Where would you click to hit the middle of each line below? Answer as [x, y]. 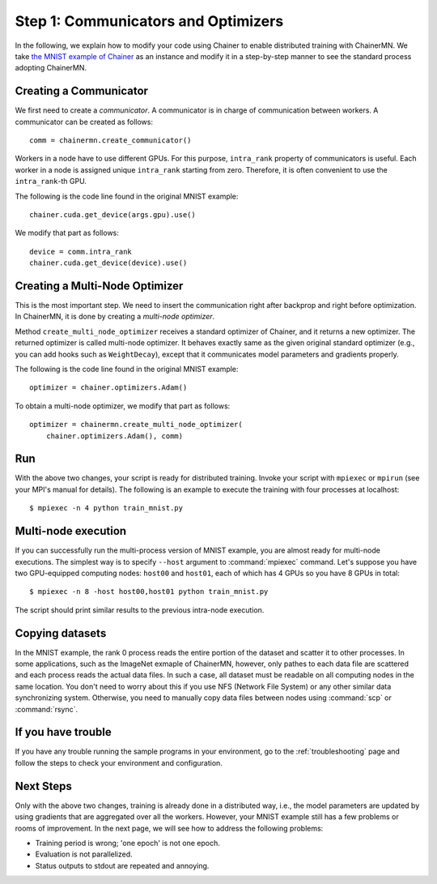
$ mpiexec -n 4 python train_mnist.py [106, 508]
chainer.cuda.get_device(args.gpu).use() [112, 214]
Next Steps [43, 786]
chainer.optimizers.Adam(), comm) [115, 436]
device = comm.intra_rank [81, 252]
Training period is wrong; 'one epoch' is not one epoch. [127, 843]
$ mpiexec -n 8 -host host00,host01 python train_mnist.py [149, 592]
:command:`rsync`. [47, 709]
